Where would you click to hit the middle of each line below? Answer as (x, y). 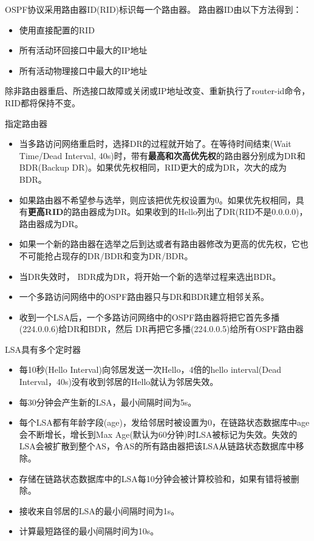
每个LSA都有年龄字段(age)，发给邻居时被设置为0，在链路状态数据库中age (164, 422)
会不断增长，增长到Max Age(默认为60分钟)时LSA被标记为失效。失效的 (158, 434)
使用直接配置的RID (57, 29)
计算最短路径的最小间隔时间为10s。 (89, 531)
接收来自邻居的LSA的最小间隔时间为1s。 (99, 510)
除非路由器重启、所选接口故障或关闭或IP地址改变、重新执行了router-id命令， (158, 91)
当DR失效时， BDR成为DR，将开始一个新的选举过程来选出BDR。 (150, 276)
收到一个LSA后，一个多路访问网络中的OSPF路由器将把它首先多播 (149, 317)
